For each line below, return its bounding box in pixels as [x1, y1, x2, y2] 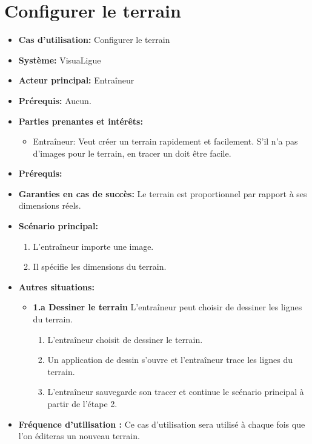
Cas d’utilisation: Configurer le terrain [18, 33, 170, 46]
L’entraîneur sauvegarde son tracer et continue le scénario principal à [47, 385, 304, 398]
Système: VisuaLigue [18, 53, 101, 66]
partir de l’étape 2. [47, 397, 118, 410]
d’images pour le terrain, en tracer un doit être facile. [33, 146, 231, 159]
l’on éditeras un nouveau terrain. [18, 429, 140, 442]
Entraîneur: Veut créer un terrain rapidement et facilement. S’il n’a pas [33, 135, 298, 148]
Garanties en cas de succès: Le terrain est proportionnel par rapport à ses [18, 187, 307, 200]
